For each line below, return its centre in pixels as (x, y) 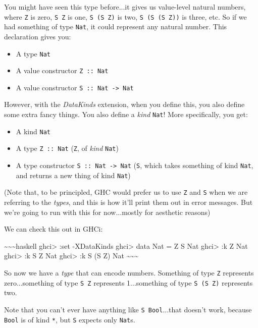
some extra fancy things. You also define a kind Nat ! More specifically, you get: (126, 114)
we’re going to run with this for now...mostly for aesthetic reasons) (107, 212)
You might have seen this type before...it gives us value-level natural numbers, (125, 7)
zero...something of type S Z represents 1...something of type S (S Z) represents (128, 282)
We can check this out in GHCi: (54, 229)
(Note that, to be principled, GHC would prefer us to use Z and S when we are (126, 192)
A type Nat (33, 53)
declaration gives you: (38, 36)
